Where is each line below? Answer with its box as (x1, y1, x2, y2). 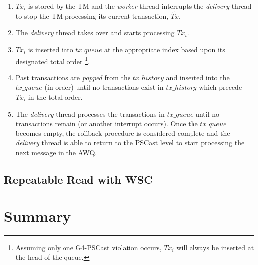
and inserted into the (166, 72, 230, 82)
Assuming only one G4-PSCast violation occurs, (15, 242, 162, 252)
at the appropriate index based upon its (104, 44, 225, 54)
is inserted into (28, 44, 73, 54)
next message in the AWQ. (15, 147, 97, 157)
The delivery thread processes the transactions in (15, 108, 165, 119)
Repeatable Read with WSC (4, 171, 153, 187)
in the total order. (28, 92, 83, 102)
